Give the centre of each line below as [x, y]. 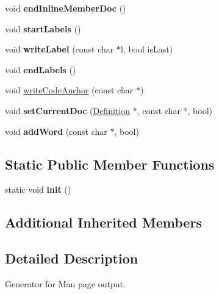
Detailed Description [72, 258]
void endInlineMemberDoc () [66, 8]
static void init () [38, 189]
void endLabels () [41, 69]
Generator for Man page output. [65, 283]
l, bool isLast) [147, 49]
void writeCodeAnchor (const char [69, 90]
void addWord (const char [56, 131]
